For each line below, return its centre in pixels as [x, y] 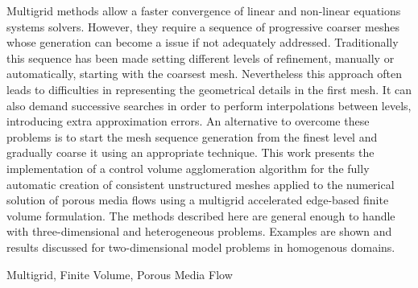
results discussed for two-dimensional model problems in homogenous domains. [201, 247]
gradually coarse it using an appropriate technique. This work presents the [190, 152]
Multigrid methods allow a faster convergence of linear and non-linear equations [204, 10]
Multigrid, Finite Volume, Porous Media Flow [120, 274]
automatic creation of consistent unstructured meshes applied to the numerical [201, 184]
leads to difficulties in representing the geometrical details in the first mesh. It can [209, 89]
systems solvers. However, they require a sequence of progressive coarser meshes [203, 26]
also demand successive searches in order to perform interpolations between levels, [209, 105]
